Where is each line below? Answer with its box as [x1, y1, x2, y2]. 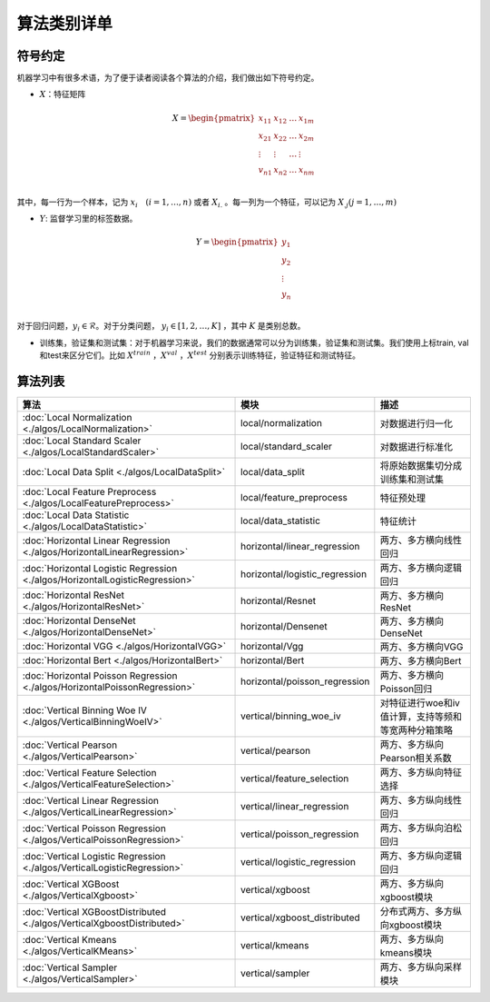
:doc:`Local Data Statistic [22, 509, 130, 521]
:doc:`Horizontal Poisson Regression [22, 670, 178, 681]
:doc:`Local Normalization [22, 412, 132, 423]
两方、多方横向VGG [379, 640, 464, 653]
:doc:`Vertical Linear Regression [22, 795, 159, 807]
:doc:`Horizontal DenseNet [22, 614, 136, 627]
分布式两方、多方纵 [379, 905, 463, 918]
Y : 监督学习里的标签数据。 [39, 213, 138, 224]
